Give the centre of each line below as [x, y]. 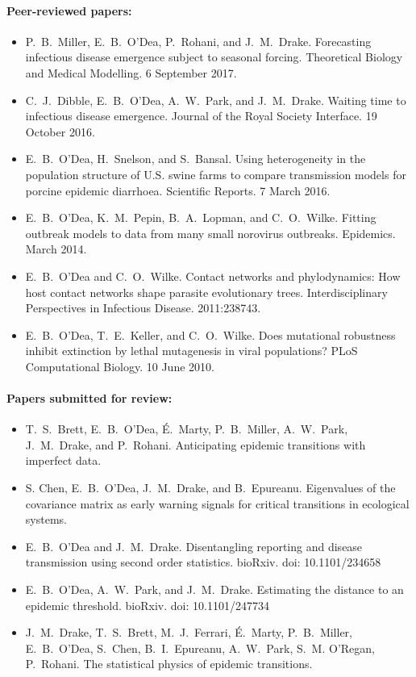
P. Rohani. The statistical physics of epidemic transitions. [169, 664]
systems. [46, 519]
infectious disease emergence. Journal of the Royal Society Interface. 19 [201, 116]
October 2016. [60, 131]
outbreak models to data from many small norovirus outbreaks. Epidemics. [210, 233]
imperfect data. [63, 460]
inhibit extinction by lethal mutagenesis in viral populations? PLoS [191, 351]
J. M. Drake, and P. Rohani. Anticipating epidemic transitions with [196, 444]
